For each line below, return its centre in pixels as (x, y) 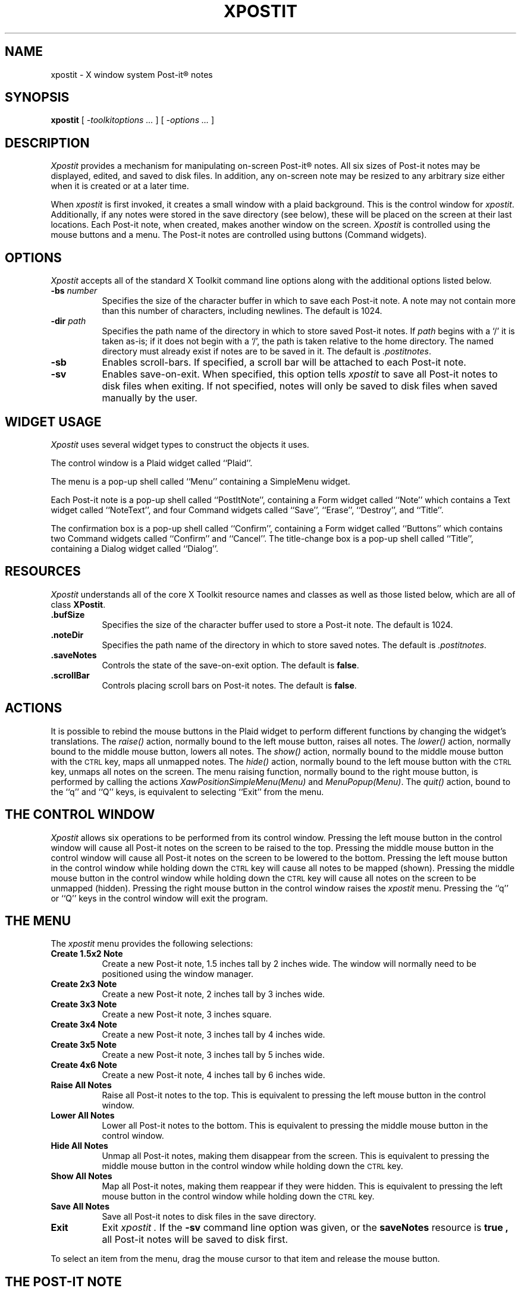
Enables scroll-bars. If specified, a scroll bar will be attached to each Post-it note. (284, 362)
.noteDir (67, 634)
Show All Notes (81, 1176)
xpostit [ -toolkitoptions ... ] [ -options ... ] (133, 120)
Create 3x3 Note (84, 1004)
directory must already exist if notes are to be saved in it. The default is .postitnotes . (266, 351)
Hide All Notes (79, 1146)
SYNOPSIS (37, 98)
